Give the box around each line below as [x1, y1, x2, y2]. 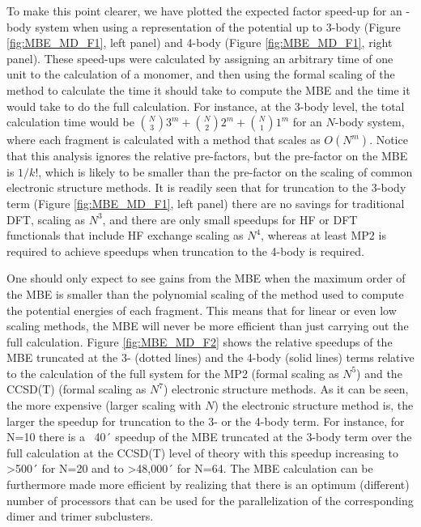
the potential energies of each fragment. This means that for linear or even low [6, 301, 397, 318]
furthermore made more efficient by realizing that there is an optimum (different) [6, 476, 410, 493]
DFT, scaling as [6, 210, 85, 227]
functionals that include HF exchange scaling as [6, 227, 244, 244]
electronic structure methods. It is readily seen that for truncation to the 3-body [6, 179, 406, 196]
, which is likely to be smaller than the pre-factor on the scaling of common [38, 163, 413, 180]
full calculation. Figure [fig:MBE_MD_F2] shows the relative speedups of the [6, 333, 393, 350]
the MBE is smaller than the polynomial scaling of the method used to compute [6, 285, 404, 302]
